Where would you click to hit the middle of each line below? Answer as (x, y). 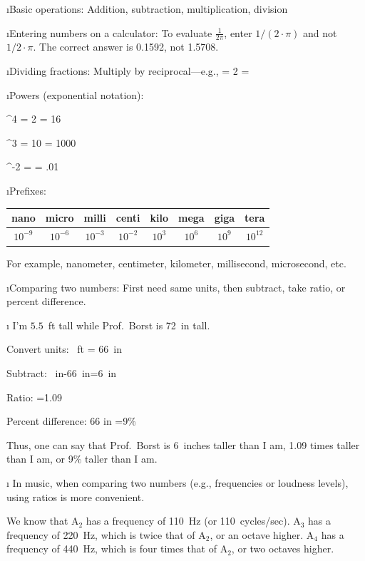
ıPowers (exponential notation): (75, 94)
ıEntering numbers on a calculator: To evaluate (109, 32)
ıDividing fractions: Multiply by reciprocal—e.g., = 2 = (128, 71)
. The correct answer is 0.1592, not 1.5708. (126, 47)
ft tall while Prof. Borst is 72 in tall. (129, 325)
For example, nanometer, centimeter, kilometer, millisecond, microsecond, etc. (176, 263)
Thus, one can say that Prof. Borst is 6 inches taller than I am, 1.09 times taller (183, 444)
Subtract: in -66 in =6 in (62, 372)
